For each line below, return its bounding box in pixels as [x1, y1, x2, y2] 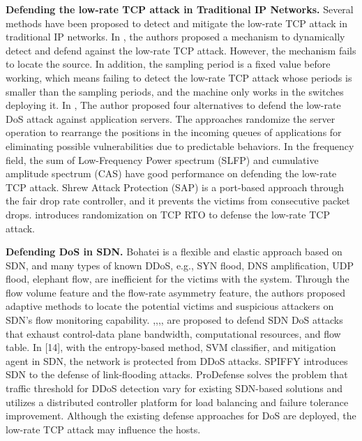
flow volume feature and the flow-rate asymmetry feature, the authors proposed [6, 285, 345, 299]
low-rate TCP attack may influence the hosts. [6, 421, 201, 436]
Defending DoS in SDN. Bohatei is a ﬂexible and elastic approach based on [6, 244, 342, 259]
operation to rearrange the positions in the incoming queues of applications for [6, 125, 342, 140]
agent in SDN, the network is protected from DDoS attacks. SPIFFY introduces [6, 353, 348, 368]
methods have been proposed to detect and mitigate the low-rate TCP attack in [6, 15, 347, 30]
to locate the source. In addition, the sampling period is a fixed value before [6, 57, 331, 71]
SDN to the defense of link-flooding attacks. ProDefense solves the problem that [6, 367, 348, 382]
